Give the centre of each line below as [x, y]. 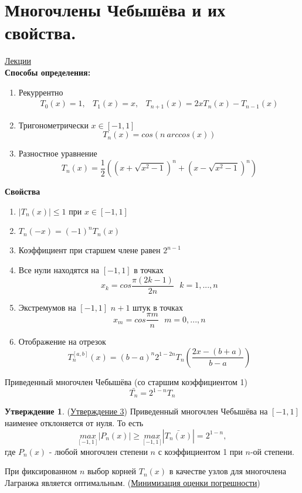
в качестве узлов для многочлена [228, 471]
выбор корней [112, 471]
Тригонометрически [53, 125]
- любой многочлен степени [98, 451]
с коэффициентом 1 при [200, 451]
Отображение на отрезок [62, 341]
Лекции [18, 61]
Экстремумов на [47, 307]
